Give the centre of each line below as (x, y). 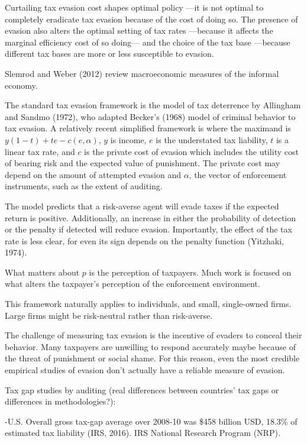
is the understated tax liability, (212, 139)
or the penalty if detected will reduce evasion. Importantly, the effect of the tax (148, 229)
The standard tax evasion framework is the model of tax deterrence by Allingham (153, 105)
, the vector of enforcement (238, 174)
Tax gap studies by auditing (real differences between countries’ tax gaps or (142, 389)
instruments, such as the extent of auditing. (84, 186)
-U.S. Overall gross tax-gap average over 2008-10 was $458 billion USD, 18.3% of (151, 421)
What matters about (42, 272)
